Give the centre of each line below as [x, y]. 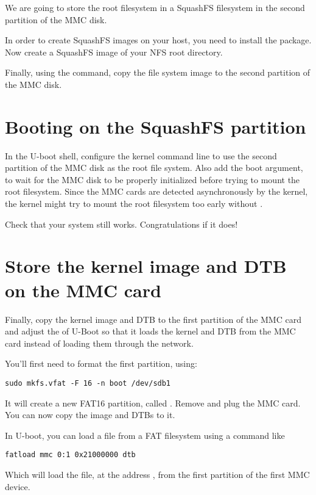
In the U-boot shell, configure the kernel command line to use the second [141, 155]
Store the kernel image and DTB [146, 266]
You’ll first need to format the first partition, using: [101, 363]
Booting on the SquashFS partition [156, 126]
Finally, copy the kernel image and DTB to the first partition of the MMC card [153, 319]
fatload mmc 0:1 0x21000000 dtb [70, 455]
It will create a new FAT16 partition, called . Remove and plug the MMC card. [153, 403]
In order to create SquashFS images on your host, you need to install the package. [158, 40]
